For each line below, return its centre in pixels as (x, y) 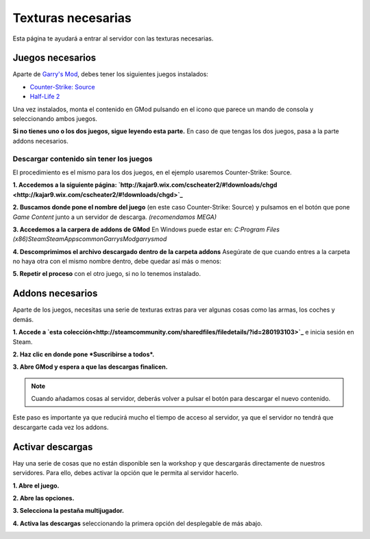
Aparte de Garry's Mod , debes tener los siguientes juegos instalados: (111, 74)
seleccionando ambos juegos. (55, 119)
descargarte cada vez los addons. (61, 427)
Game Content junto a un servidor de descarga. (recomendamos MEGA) (115, 217)
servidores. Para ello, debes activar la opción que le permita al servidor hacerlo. (126, 473)
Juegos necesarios (54, 58)
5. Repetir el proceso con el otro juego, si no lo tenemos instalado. (107, 274)
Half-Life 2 (45, 97)
